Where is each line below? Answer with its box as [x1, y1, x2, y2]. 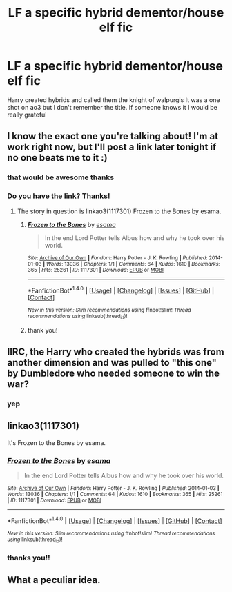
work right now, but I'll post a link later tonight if [7, 141, 217, 153]
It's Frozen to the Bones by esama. [7, 438, 106, 446]
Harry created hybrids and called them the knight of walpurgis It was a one [7, 95, 220, 104]
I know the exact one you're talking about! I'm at [7, 130, 219, 142]
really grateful [7, 110, 47, 119]
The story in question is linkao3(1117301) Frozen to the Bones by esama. [17, 207, 222, 215]
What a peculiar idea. [7, 574, 101, 586]
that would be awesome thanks [7, 172, 115, 182]
